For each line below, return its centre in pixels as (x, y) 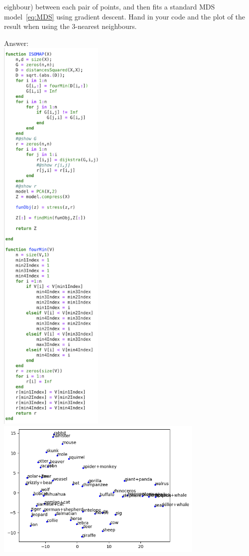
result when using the (37, 26)
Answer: (16, 43)
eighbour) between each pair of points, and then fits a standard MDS (110, 6)
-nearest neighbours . (106, 26)
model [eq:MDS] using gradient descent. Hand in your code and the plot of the (124, 16)
